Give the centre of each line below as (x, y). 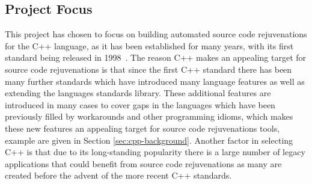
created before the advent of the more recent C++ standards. (118, 175)
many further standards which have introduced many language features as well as (155, 81)
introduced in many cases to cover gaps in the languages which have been (140, 104)
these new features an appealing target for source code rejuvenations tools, (142, 128)
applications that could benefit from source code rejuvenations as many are (143, 163)
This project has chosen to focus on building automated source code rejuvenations (156, 34)
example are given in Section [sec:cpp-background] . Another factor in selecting (149, 140)
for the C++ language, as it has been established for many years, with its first (149, 45)
